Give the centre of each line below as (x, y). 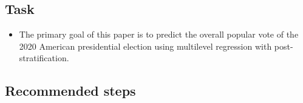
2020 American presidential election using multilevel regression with (145, 46)
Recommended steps (70, 91)
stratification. (44, 58)
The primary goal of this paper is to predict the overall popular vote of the (159, 34)
